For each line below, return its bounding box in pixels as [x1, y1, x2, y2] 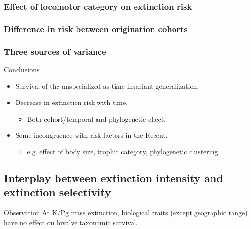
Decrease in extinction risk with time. [15, 97, 128, 107]
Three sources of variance [4, 45, 106, 57]
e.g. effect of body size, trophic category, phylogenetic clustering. [27, 146, 220, 156]
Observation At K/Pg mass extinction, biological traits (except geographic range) [4, 208, 248, 218]
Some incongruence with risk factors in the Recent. [15, 130, 168, 140]
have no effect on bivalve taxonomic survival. [4, 217, 138, 227]
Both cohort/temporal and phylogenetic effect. [27, 113, 166, 124]
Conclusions [4, 64, 39, 74]
